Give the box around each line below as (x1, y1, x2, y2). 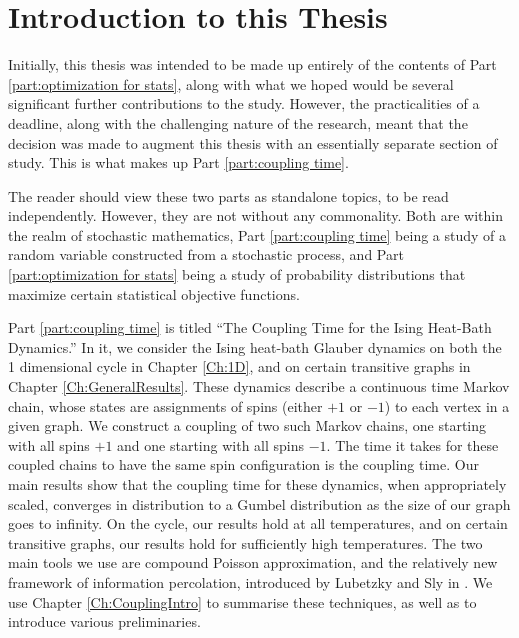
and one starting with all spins (117, 434, 305, 455)
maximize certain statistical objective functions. (8, 283, 300, 304)
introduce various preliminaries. (8, 611, 201, 632)
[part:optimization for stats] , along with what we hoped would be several (8, 73, 454, 94)
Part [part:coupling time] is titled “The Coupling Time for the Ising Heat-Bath (8, 317, 492, 338)
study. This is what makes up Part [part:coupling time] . (8, 152, 349, 173)
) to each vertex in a (384, 395, 510, 416)
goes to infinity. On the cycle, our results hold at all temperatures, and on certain (8, 513, 508, 534)
